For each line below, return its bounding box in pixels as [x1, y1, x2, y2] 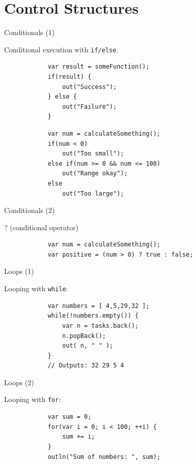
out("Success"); [62, 83, 117, 90]
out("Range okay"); [62, 170, 128, 177]
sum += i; [62, 433, 95, 441]
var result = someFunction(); [47, 63, 150, 71]
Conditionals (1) [4, 27, 55, 38]
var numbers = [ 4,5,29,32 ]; [47, 302, 150, 310]
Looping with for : [4, 394, 61, 405]
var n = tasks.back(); [62, 322, 139, 329]
